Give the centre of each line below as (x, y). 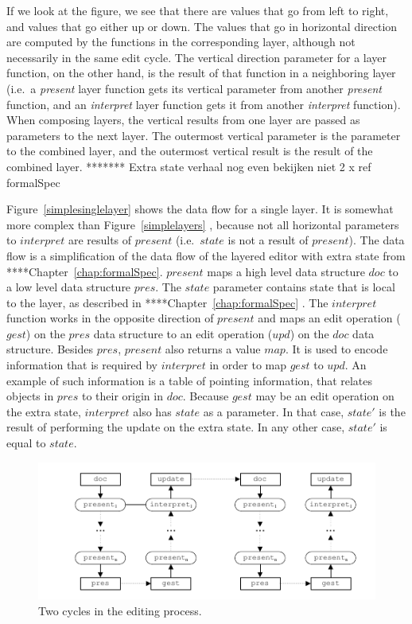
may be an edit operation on (325, 396)
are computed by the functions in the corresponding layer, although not (181, 42)
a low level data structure (69, 287)
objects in (30, 396)
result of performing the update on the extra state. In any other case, (176, 427)
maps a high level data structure (286, 271)
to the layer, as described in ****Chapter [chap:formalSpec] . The (167, 302)
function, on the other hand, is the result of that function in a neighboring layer (201, 73)
